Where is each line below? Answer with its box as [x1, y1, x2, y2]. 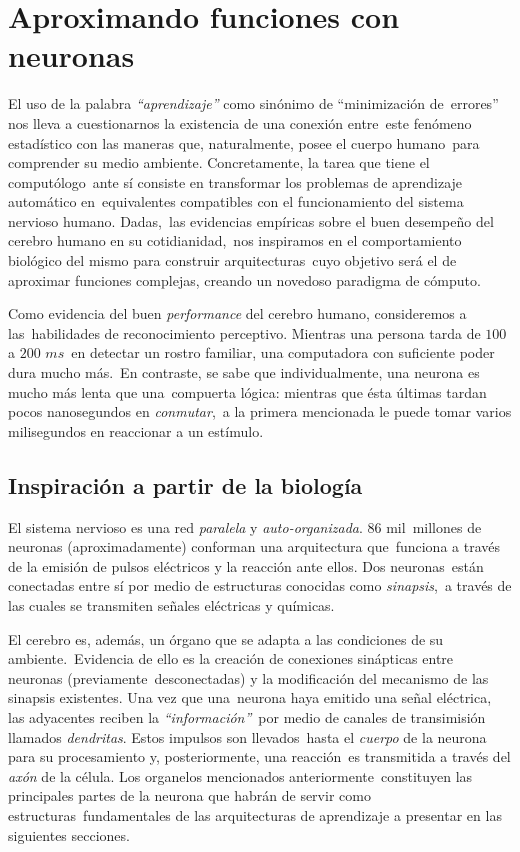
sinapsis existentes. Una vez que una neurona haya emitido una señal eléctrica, [8, 687, 492, 708]
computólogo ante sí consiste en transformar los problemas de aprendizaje [8, 171, 463, 192]
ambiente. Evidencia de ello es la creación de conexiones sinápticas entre [8, 648, 454, 669]
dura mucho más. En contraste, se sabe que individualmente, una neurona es [8, 362, 480, 383]
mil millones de [386, 516, 482, 537]
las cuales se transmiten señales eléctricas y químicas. [8, 594, 335, 615]
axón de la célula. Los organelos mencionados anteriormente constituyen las [8, 765, 473, 786]
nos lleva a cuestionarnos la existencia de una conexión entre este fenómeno [8, 112, 472, 133]
